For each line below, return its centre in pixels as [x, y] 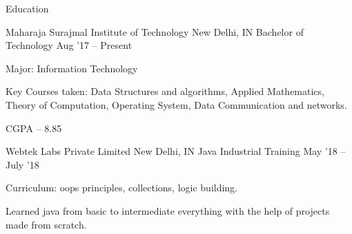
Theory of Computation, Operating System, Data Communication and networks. [176, 104]
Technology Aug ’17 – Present [69, 45]
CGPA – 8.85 [34, 128]
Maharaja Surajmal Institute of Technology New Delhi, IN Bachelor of [155, 31]
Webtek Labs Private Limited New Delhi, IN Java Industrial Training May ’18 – [176, 151]
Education [27, 8]
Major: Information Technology [72, 68]
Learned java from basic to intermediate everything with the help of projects [168, 210]
